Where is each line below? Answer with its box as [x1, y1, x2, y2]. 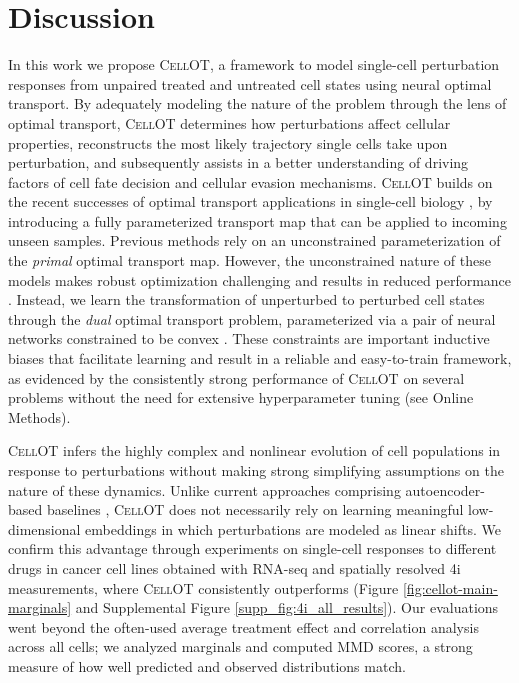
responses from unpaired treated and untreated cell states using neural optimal [8, 73, 492, 94]
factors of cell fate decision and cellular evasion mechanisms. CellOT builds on [8, 171, 493, 192]
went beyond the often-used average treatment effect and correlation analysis [8, 616, 479, 637]
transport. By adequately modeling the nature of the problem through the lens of [8, 93, 507, 114]
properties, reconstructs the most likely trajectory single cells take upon [8, 132, 448, 153]
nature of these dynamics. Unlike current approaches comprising [8, 479, 401, 500]
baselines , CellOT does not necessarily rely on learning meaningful [46, 499, 464, 520]
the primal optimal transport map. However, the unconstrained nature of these [8, 250, 491, 271]
